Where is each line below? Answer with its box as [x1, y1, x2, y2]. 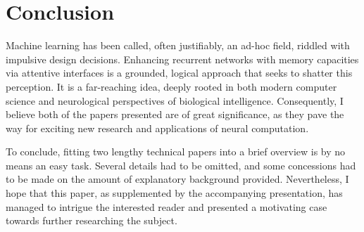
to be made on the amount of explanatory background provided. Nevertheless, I [6, 172, 349, 186]
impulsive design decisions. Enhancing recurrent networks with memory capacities [6, 51, 359, 66]
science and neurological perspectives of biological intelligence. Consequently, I [6, 93, 344, 108]
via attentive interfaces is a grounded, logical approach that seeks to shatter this [6, 65, 353, 80]
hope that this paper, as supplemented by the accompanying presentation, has [6, 186, 343, 200]
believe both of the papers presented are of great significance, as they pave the [6, 107, 344, 122]
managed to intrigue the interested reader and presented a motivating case [6, 199, 327, 214]
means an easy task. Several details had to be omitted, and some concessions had [6, 157, 356, 172]
